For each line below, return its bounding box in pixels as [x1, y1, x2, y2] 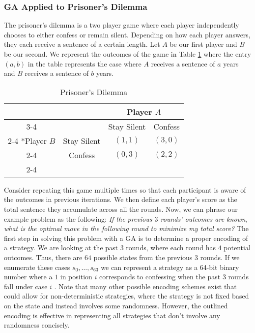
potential [224, 242, 251, 253]
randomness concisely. [4, 320, 70, 330]
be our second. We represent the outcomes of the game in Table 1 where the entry [4, 49, 251, 59]
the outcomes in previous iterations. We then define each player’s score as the [4, 194, 237, 204]
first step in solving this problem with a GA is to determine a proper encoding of [4, 233, 248, 243]
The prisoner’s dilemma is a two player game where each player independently [4, 20, 239, 30]
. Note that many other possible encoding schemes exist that [54, 281, 237, 291]
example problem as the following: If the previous [4, 213, 152, 224]
